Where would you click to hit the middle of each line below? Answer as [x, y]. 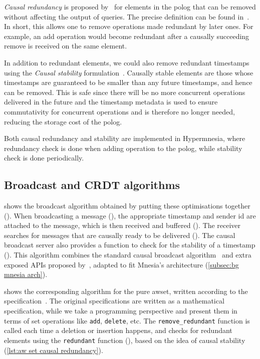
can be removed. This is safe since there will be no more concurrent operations [125, 92]
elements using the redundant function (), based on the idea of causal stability [125, 340]
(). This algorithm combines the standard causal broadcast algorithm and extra [128, 255]
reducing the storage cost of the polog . [63, 121]
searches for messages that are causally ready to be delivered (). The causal [120, 235]
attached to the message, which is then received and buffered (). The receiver [122, 225]
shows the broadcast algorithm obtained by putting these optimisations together [127, 206]
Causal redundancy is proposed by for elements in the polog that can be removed [130, 6]
